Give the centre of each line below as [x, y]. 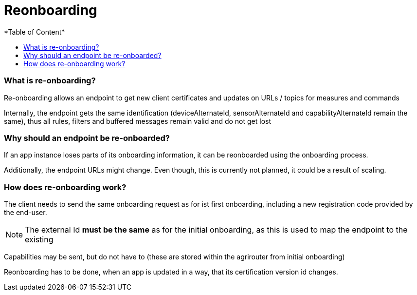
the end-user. [26, 212]
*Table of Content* [35, 32]
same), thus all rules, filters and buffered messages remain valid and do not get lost [138, 121]
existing [39, 239]
